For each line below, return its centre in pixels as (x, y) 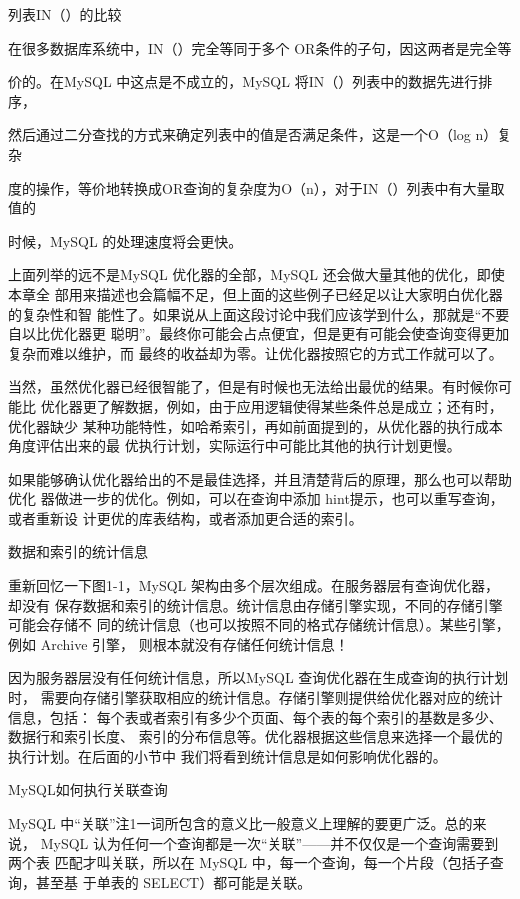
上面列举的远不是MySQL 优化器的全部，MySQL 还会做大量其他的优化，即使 (256, 274)
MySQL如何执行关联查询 (88, 789)
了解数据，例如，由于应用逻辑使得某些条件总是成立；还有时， (299, 405)
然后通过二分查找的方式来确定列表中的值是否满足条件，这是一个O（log (239, 134)
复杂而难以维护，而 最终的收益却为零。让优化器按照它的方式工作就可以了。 (255, 352)
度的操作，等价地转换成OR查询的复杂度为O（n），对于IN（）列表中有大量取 (256, 187)
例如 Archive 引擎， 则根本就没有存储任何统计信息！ (178, 643)
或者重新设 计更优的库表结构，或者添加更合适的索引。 (185, 517)
